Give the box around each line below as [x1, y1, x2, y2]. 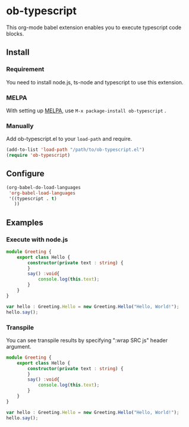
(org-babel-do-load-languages [6, 184, 81, 191]
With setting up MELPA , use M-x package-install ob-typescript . [6, 107, 166, 114]
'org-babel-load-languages [8, 190, 76, 196]
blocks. [6, 30, 24, 37]
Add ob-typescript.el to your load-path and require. [6, 135, 133, 143]
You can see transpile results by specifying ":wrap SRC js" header [6, 337, 168, 344]
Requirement [6, 65, 45, 74]
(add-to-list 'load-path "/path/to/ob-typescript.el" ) [6, 147, 145, 153]
